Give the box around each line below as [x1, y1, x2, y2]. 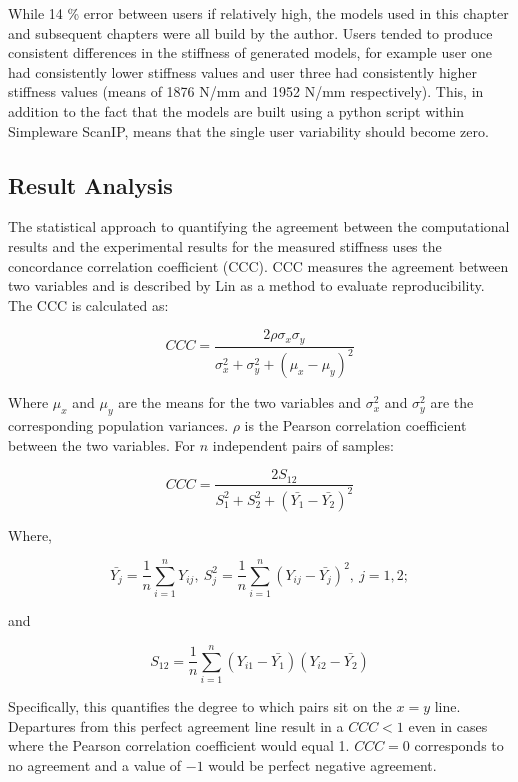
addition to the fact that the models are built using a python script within [8, 100, 465, 121]
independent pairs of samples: [212, 434, 394, 455]
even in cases [408, 715, 488, 736]
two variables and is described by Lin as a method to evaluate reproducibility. [8, 275, 485, 296]
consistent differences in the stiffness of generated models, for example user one [8, 42, 493, 63]
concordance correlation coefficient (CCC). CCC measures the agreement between [8, 255, 509, 276]
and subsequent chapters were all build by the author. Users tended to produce [8, 22, 493, 43]
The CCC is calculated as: [8, 294, 169, 315]
